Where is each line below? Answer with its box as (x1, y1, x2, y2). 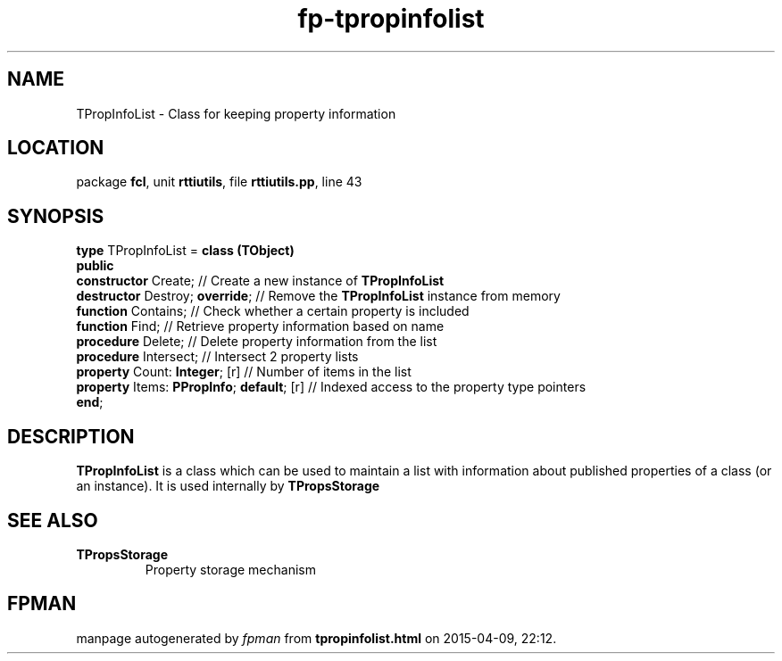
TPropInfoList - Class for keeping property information (76, 105, 396, 121)
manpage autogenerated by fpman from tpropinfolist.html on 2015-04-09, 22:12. (76, 630, 557, 646)
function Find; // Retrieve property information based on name (76, 318, 445, 335)
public (76, 258, 114, 274)
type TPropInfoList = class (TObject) (76, 243, 295, 259)
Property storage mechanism (145, 561, 316, 577)
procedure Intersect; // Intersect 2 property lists (76, 349, 359, 365)
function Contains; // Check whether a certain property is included (76, 303, 470, 319)
